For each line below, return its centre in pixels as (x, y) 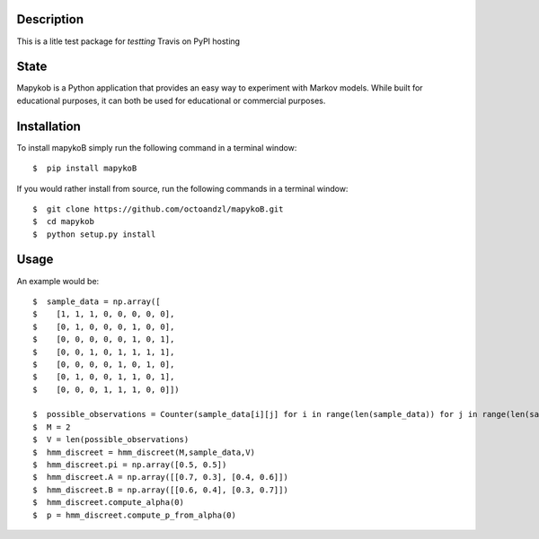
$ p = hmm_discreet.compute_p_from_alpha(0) (135, 515)
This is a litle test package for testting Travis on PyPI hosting (128, 41)
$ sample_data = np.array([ (97, 301)
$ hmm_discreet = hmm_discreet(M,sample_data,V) (144, 452)
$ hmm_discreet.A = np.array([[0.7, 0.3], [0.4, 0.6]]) (161, 477)
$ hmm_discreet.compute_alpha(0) (108, 503)
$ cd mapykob (63, 222)
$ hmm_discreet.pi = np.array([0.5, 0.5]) (130, 465)
